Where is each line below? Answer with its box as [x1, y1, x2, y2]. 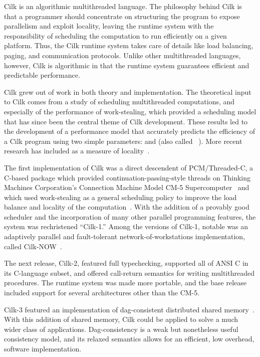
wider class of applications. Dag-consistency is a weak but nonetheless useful [4, 323, 238, 334]
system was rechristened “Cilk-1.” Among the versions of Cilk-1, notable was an [4, 221, 248, 232]
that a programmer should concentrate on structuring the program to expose [4, 11, 240, 21]
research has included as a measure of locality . [4, 145, 150, 156]
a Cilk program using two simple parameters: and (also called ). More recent [4, 135, 242, 146]
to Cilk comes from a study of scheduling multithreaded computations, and [4, 96, 235, 107]
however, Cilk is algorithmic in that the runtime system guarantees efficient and [4, 60, 249, 70]
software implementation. [4, 343, 82, 353]
